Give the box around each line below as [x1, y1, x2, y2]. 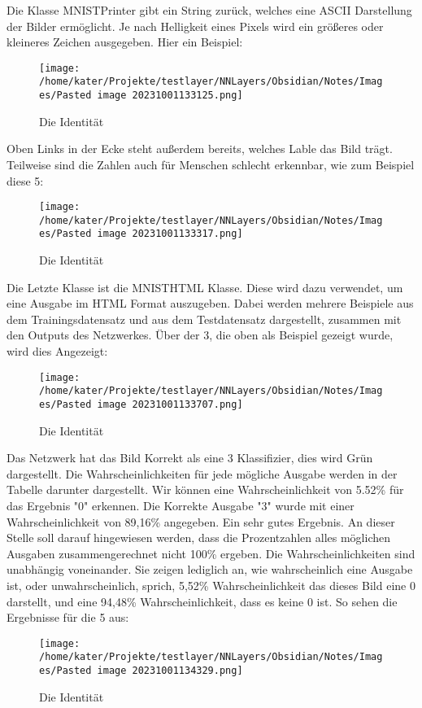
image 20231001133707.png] [97, 398, 243, 410]
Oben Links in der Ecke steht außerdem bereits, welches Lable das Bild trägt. [7, 140, 393, 157]
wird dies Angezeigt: [7, 343, 108, 360]
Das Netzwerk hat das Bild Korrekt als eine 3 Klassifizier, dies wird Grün [7, 449, 373, 466]
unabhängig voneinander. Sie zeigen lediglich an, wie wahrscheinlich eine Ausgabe [7, 561, 413, 578]
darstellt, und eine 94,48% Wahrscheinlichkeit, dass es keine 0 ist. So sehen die [7, 592, 398, 610]
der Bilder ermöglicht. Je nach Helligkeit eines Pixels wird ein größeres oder [7, 17, 384, 34]
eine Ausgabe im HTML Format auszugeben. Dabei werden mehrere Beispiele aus [7, 295, 414, 312]
